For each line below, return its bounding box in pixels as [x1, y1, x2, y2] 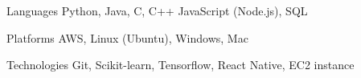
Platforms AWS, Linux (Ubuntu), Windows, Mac [6, 29, 248, 46]
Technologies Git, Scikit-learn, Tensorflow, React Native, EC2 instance [6, 56, 355, 73]
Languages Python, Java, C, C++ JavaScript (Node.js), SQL [6, 2, 308, 18]
